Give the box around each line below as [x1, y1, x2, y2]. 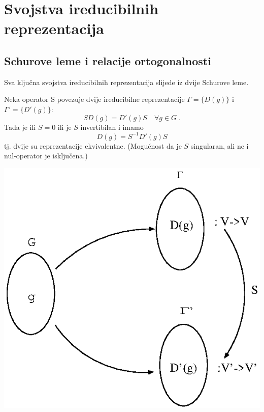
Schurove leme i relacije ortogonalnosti [4, 52, 211, 68]
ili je [57, 121, 72, 132]
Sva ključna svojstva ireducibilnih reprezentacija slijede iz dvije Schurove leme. [4, 76, 249, 87]
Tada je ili [4, 121, 36, 132]
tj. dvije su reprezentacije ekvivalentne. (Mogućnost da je [4, 140, 182, 151]
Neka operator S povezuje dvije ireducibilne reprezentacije [4, 94, 185, 104]
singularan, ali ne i [190, 140, 249, 151]
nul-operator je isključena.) [4, 150, 88, 161]
